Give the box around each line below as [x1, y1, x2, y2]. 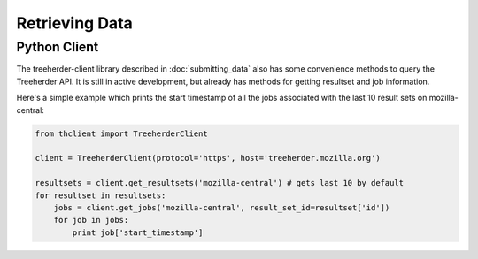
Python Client [16, 39, 99, 55]
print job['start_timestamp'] [72, 227, 204, 238]
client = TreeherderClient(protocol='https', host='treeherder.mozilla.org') [35, 153, 381, 164]
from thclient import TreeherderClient [35, 128, 208, 139]
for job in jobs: [53, 215, 129, 225]
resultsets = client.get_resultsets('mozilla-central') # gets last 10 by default [35, 178, 405, 188]
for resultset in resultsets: [35, 190, 166, 201]
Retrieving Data [16, 13, 133, 33]
